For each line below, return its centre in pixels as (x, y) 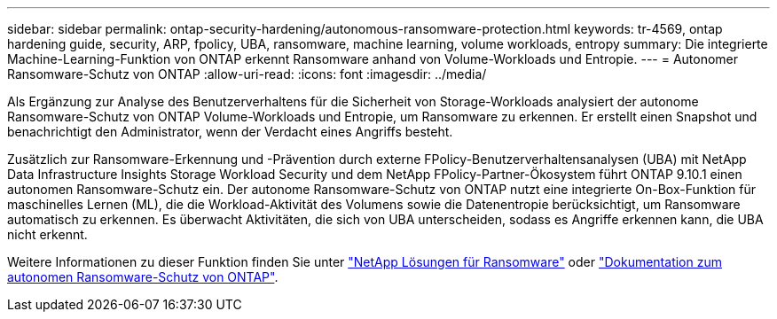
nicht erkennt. (47, 234)
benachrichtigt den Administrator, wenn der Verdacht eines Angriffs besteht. (230, 132)
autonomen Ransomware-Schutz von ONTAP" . (143, 277)
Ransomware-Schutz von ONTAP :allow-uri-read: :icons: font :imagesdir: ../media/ (247, 74)
